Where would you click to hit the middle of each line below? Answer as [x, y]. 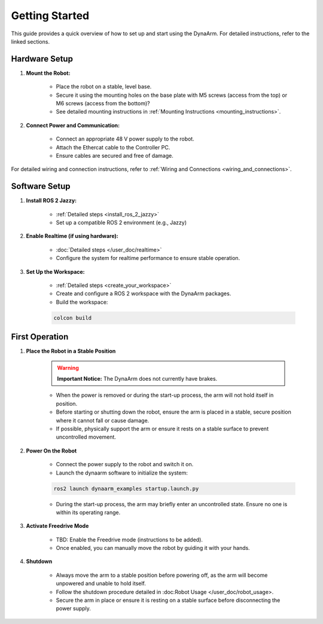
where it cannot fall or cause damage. [103, 420]
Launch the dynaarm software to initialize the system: [122, 473]
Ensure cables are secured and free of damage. [115, 155]
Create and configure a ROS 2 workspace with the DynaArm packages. [144, 293]
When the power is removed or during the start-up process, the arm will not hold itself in [165, 395]
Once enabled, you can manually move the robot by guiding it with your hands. [153, 548]
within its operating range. [88, 512]
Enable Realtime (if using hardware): [72, 236]
